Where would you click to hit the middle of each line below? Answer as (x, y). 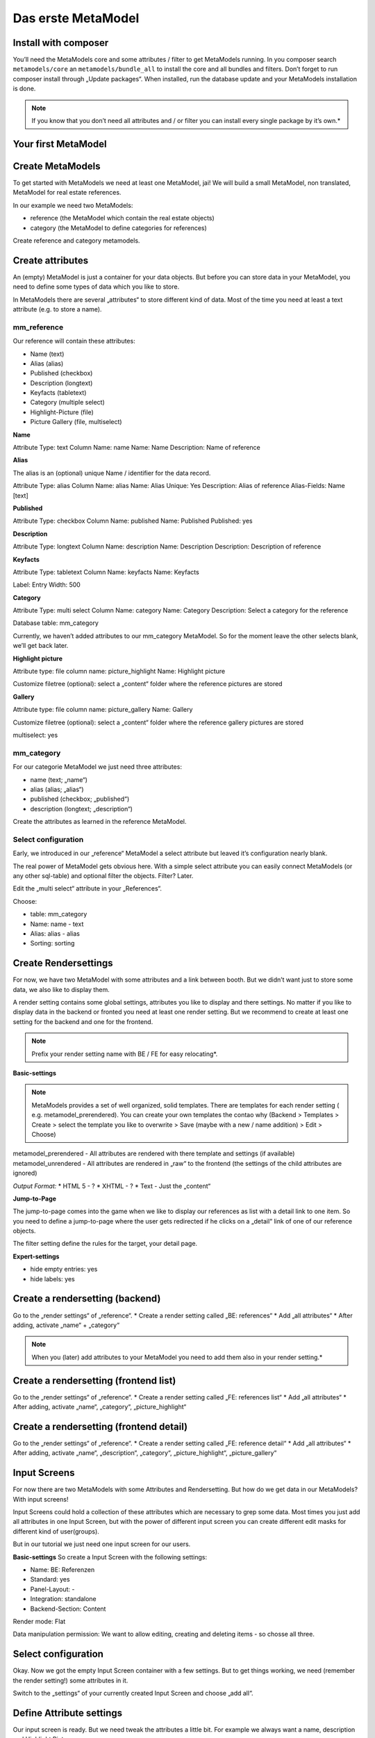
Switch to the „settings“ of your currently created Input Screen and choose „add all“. (133, 1693)
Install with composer (61, 43)
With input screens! (41, 1499)
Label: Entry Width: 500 (47, 585)
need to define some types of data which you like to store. (96, 287)
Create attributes (51, 260)
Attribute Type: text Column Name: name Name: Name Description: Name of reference (136, 448)
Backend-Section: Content (68, 1609)
